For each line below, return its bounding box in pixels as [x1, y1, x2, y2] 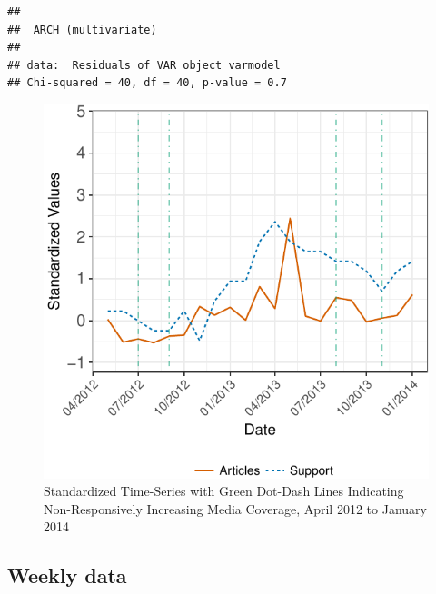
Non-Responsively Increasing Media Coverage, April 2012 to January [44, 499, 427, 518]
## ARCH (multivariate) [7, 23, 157, 36]
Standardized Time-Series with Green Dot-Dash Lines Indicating [44, 481, 404, 500]
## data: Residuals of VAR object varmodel [7, 58, 281, 72]
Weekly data [7, 561, 127, 589]
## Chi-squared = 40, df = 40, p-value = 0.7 [7, 76, 287, 90]
